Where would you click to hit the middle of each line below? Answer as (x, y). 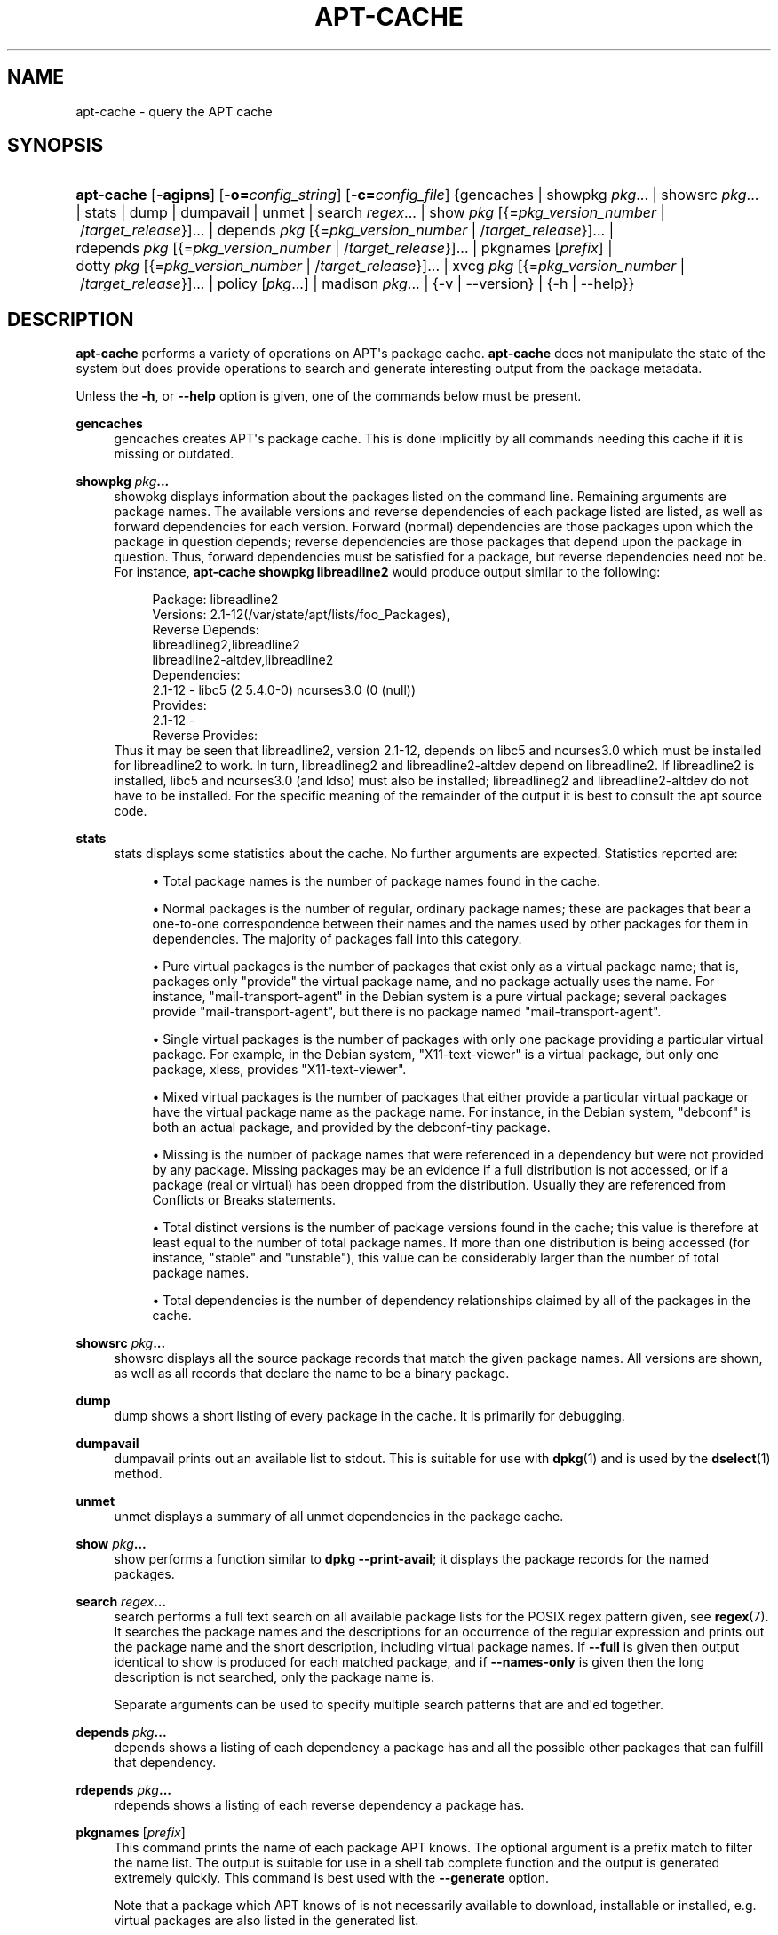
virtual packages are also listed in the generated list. (266, 1921)
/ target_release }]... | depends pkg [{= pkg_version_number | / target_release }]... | (346, 231)
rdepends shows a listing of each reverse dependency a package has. (319, 1805)
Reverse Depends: (206, 630)
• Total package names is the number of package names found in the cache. (376, 881)
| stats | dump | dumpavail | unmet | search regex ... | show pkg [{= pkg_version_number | (370, 213)
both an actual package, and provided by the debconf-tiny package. (351, 1127)
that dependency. (165, 1763)
